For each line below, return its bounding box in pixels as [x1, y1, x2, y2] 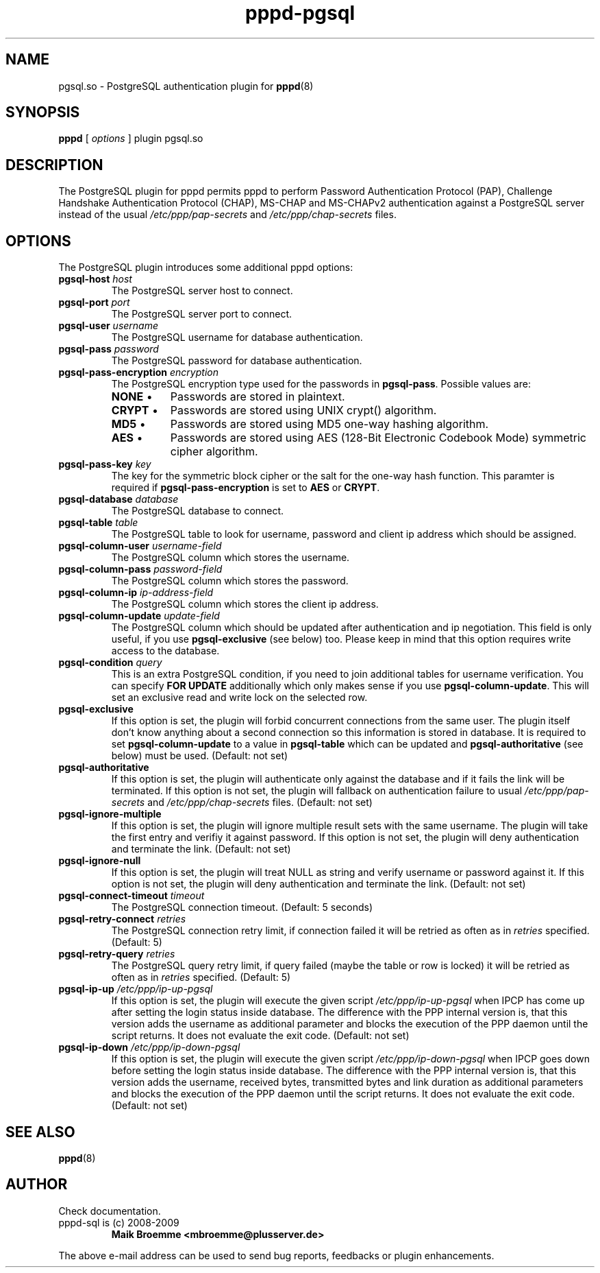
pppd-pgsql [245, 1, 355, 25]
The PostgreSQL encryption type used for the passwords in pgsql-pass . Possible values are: [111, 378, 531, 390]
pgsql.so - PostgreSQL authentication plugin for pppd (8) [58, 80, 314, 92]
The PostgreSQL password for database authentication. [111, 355, 362, 367]
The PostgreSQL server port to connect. [111, 308, 292, 320]
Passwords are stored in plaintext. [170, 390, 345, 404]
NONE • [111, 390, 153, 404]
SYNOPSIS [5, 104, 80, 121]
